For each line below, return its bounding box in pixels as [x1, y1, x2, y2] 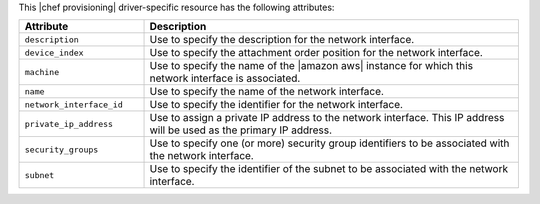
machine [24, 66, 60, 77]
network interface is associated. [149, 71, 301, 85]
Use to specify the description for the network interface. [149, 33, 415, 47]
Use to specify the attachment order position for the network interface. [149, 46, 484, 60]
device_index [24, 47, 84, 58]
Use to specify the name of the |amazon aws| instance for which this [149, 59, 474, 73]
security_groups [24, 144, 99, 155]
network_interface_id [24, 99, 124, 110]
